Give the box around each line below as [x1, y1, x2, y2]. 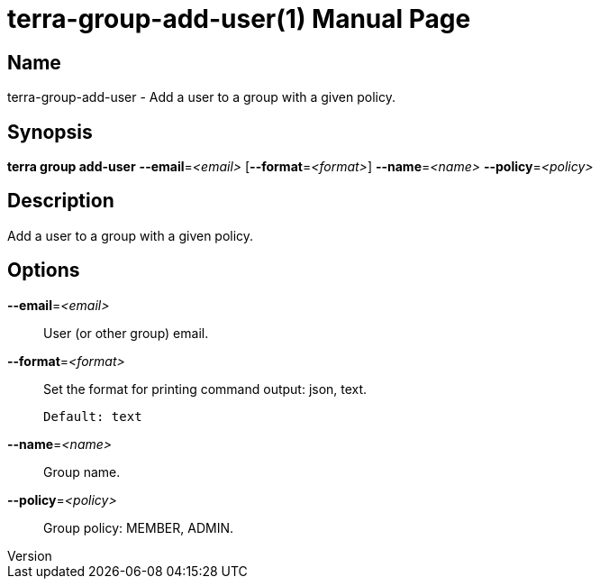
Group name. [43, 463, 121, 480]
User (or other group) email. [43, 325, 209, 341]
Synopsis [7, 120, 93, 143]
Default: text [43, 408, 142, 424]
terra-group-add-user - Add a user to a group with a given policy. [7, 89, 395, 105]
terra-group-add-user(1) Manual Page [7, 4, 471, 34]
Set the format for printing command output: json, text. [43, 380, 368, 397]
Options [7, 259, 80, 282]
